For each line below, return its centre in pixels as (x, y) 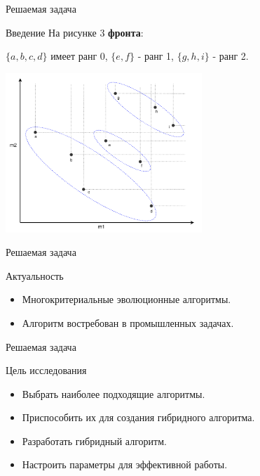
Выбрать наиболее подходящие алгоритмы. (114, 393)
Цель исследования (46, 370)
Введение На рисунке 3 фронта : (75, 32)
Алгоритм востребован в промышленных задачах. (128, 322)
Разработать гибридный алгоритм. (94, 440)
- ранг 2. (231, 56)
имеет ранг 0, (79, 56)
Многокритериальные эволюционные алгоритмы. (126, 299)
